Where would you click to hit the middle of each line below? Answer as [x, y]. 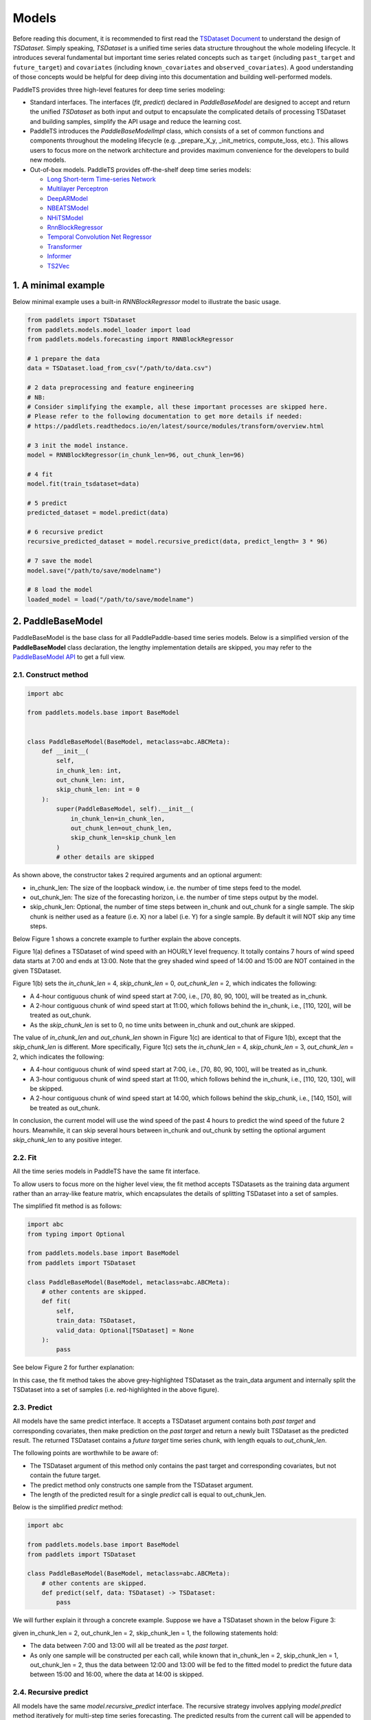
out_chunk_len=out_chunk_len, [121, 828]
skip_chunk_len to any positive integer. [67, 1139]
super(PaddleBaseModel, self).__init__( [125, 809]
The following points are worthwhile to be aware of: [86, 1453]
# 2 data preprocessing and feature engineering [111, 388]
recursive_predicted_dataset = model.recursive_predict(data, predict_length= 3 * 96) [178, 541]
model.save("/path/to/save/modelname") [94, 570]
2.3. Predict [33, 1407]
